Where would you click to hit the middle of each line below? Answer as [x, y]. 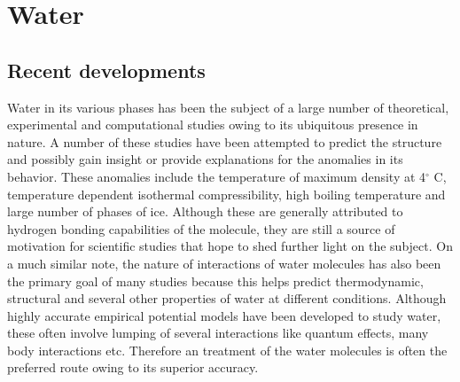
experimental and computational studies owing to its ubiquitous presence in [213, 125]
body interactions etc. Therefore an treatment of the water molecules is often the [227, 350]
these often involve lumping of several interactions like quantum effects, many [218, 333]
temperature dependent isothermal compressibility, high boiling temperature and [226, 194]
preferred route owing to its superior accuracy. [133, 367]
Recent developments [106, 70]
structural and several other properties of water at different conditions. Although [227, 298]
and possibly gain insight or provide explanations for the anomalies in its [205, 159]
